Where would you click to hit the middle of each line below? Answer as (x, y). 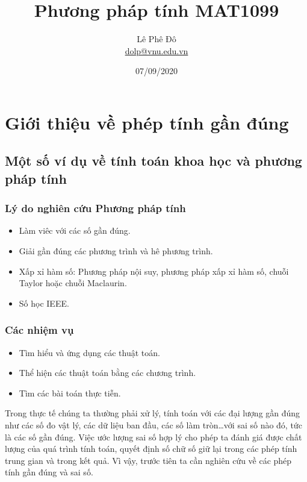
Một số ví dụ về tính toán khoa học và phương (153, 161)
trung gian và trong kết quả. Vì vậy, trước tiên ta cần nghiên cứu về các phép (148, 460)
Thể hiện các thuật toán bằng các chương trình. (107, 373)
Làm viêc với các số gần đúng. (75, 230)
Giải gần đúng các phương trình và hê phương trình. (116, 251)
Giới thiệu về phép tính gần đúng (147, 122)
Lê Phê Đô (157, 39)
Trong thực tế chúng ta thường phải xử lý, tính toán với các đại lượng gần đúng (153, 413)
